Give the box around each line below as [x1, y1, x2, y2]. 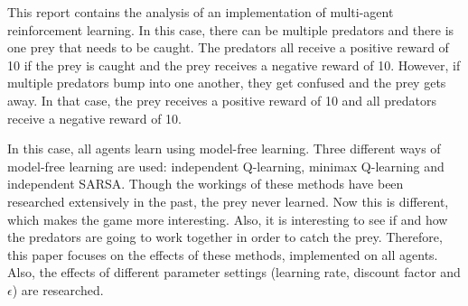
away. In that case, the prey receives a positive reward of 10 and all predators [7, 90, 436, 109]
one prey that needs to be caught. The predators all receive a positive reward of [7, 38, 449, 57]
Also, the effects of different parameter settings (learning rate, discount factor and [7, 263, 461, 282]
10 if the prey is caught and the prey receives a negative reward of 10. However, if [7, 55, 461, 74]
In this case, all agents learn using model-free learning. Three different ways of [7, 139, 441, 158]
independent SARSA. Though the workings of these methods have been [7, 174, 404, 193]
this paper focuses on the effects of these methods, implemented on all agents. [7, 245, 438, 264]
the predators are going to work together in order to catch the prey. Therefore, [7, 227, 443, 246]
